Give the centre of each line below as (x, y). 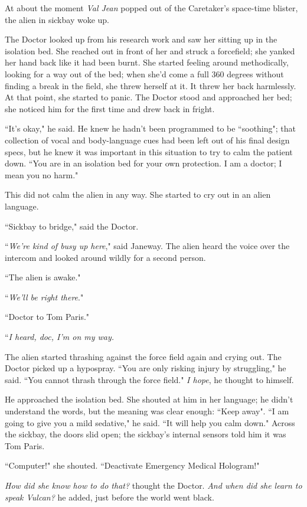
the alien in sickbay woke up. (57, 19)
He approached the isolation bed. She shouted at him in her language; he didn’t (149, 399)
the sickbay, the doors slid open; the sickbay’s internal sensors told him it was (146, 434)
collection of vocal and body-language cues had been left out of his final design (147, 140)
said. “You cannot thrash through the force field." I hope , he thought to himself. (149, 379)
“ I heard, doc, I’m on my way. (60, 337)
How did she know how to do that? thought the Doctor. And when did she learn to (153, 485)
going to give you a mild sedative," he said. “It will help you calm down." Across (150, 422)
